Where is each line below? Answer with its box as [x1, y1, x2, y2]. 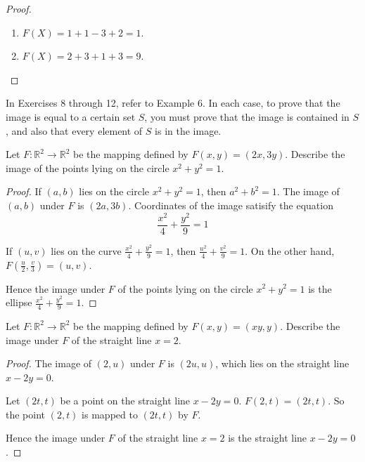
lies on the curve [51, 243, 122, 258]
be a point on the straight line [60, 393, 191, 408]
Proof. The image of [6, 356, 92, 371]
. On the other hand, [245, 243, 335, 258]
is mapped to [82, 407, 138, 421]
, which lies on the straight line [215, 356, 350, 371]
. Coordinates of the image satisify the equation [128, 197, 333, 212]
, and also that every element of [6, 123, 143, 138]
